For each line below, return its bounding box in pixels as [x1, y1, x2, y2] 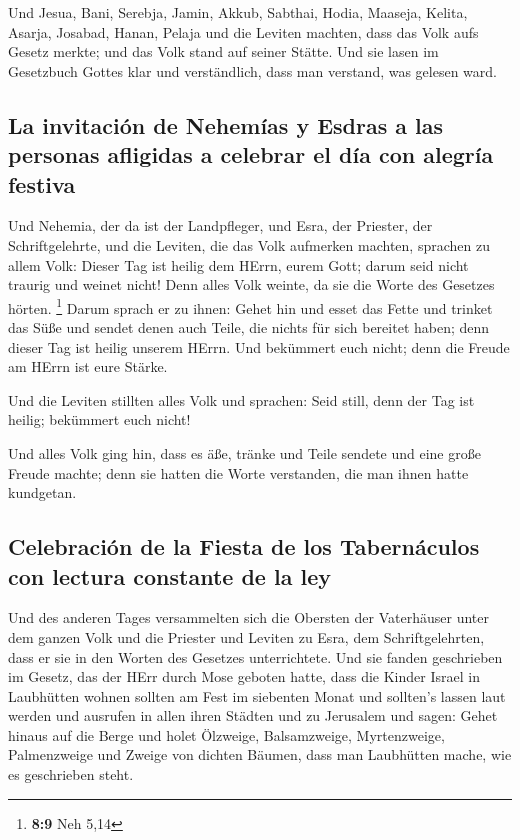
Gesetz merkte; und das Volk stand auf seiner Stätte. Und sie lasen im [8, 41, 439, 62]
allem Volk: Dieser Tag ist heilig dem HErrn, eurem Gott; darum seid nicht [8, 254, 469, 275]
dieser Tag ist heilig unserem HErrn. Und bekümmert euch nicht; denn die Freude [8, 336, 510, 357]
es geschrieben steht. [8, 764, 134, 785]
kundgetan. [8, 482, 77, 503]
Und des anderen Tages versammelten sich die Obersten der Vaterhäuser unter [8, 607, 489, 628]
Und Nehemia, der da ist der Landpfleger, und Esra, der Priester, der [8, 215, 433, 236]
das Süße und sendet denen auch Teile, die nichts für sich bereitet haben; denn [8, 316, 490, 337]
